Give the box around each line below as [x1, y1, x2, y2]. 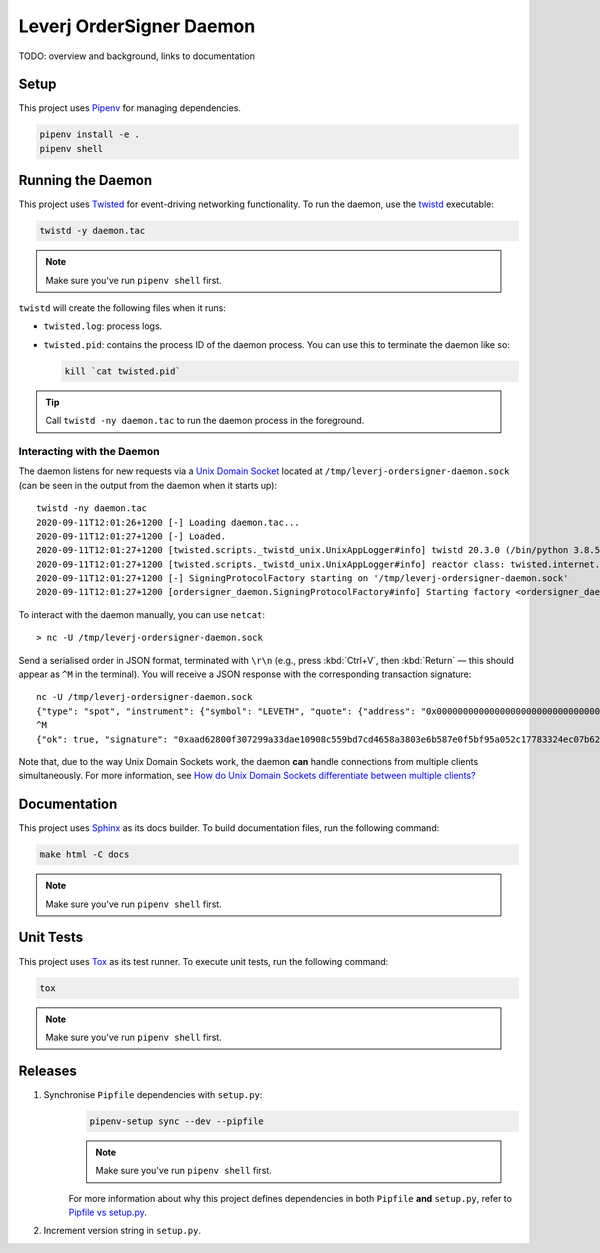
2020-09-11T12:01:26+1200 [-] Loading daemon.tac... [36, 516, 300, 528]
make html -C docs [39, 849, 130, 860]
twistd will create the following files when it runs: [18, 302, 227, 314]
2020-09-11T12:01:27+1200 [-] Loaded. [36, 530, 227, 542]
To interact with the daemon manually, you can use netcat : [18, 608, 265, 620]
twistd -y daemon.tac [39, 225, 146, 237]
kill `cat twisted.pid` [64, 365, 182, 377]
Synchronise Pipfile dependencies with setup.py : [43, 1088, 263, 1100]
